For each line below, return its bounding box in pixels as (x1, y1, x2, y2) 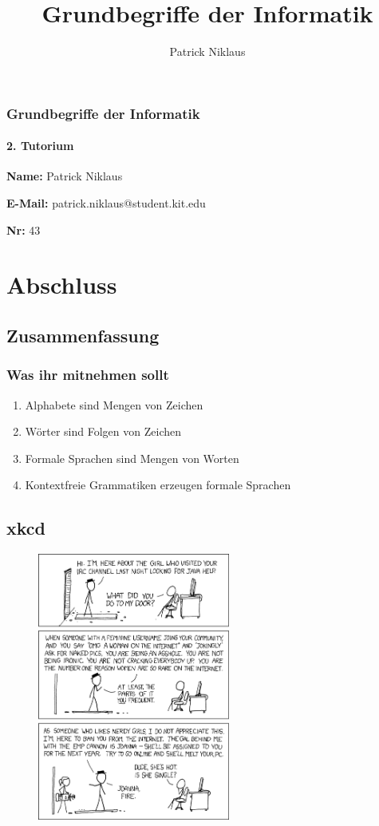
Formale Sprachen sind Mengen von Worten (25, 449, 239, 466)
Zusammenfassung (6, 322, 160, 347)
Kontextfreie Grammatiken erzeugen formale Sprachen (25, 476, 291, 493)
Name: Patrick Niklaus (6, 168, 123, 184)
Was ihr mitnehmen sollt (6, 365, 169, 385)
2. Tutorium (6, 137, 74, 154)
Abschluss (6, 268, 117, 301)
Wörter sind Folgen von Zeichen (25, 423, 181, 440)
